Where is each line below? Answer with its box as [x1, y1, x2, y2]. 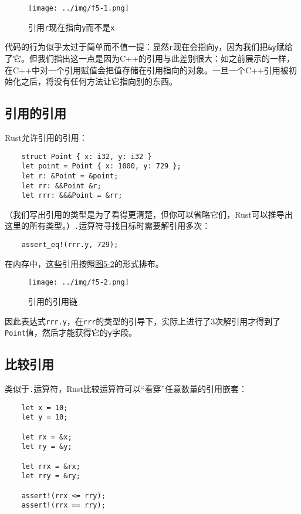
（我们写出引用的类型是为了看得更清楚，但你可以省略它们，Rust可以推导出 [5, 208, 293, 220]
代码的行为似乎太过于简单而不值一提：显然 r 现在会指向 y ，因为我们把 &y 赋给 [5, 40, 293, 53]
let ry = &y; [21, 442, 72, 451]
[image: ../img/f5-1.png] [28, 4, 129, 12]
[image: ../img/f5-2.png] [28, 278, 129, 287]
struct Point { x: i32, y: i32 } [21, 152, 152, 161]
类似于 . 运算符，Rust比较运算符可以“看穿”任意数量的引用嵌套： [5, 383, 248, 395]
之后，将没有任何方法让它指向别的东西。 [21, 75, 177, 87]
